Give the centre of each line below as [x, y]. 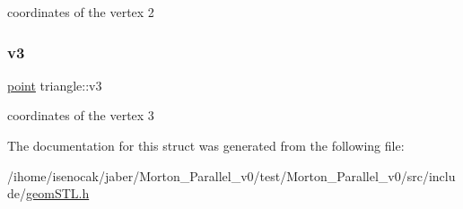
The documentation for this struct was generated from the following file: [206, 145]
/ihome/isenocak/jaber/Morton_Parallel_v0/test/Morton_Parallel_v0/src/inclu [231, 175]
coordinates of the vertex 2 [81, 12]
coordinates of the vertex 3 [81, 115]
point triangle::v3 [55, 85]
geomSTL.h [58, 193]
